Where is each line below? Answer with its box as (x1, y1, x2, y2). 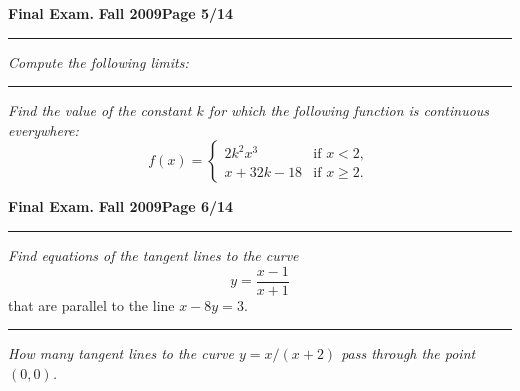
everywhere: (8, 119, 79, 140)
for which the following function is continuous (208, 100, 490, 121)
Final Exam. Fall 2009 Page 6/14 (8, 196, 234, 217)
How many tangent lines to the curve (8, 343, 234, 364)
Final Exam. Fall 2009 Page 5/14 (8, 3, 234, 23)
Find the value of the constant (8, 100, 192, 121)
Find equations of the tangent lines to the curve (8, 244, 299, 265)
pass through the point (341, 343, 476, 364)
